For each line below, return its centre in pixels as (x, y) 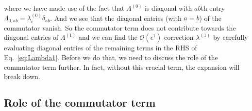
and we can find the (108, 37)
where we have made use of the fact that (64, 8)
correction (179, 37)
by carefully (230, 37)
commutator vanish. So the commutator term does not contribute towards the (120, 27)
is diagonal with (168, 8)
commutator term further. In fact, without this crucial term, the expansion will (122, 67)
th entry (213, 8)
